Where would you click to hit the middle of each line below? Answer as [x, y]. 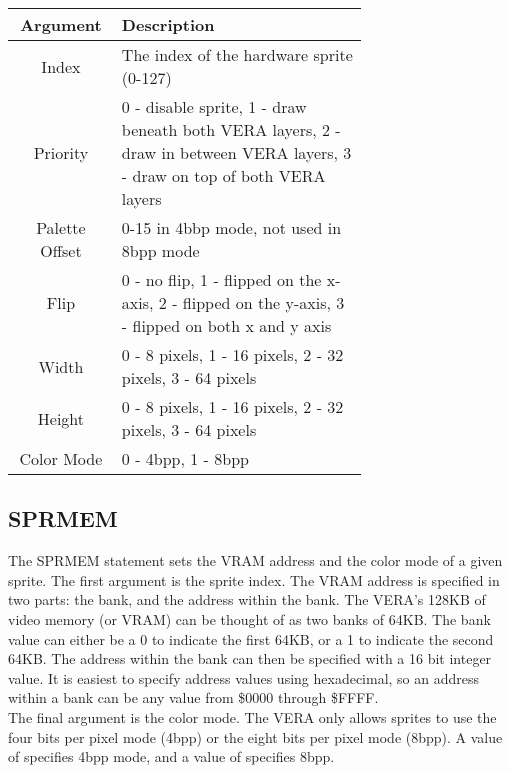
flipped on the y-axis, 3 [263, 302]
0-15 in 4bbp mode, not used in [231, 227]
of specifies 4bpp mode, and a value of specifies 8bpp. [171, 756]
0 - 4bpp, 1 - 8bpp [185, 458]
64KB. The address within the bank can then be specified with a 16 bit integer [250, 658]
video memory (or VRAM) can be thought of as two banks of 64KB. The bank [249, 618]
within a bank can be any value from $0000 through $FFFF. [193, 697]
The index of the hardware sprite [237, 54]
